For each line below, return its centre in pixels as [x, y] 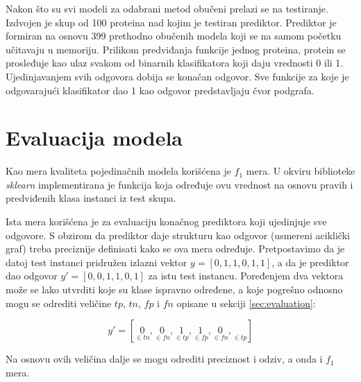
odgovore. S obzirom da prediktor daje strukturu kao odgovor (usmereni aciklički [178, 235]
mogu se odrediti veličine [59, 303]
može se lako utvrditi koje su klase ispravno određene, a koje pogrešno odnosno [174, 289]
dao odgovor [32, 276]
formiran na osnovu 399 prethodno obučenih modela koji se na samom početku [174, 36]
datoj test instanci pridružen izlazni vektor [96, 262]
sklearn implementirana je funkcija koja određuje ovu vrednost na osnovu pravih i [179, 184]
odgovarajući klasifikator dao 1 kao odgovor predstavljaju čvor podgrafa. [160, 90]
